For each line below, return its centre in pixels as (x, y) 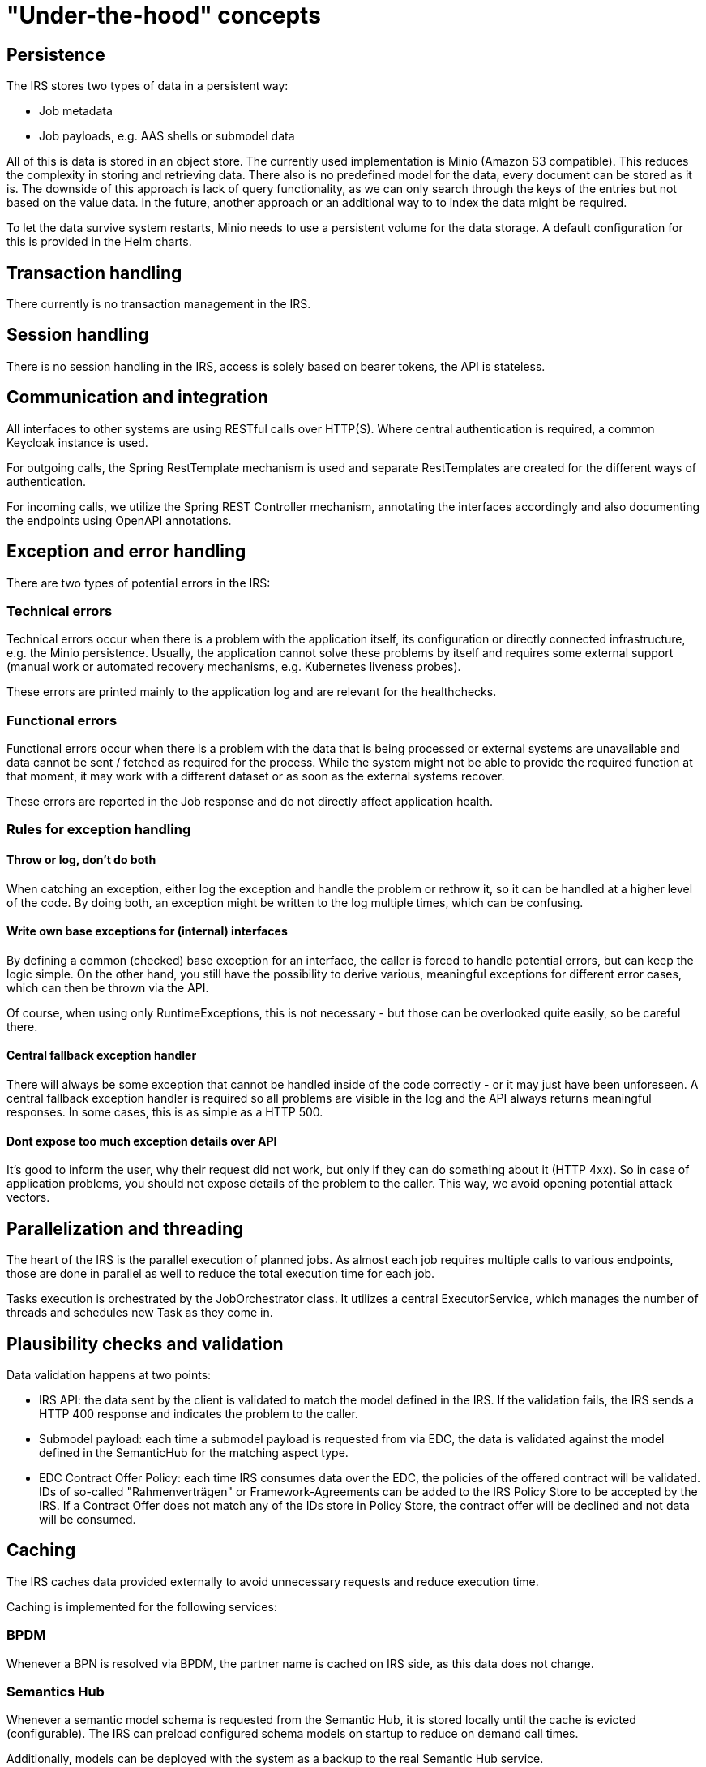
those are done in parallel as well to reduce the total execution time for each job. (221, 1274)
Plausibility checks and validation (145, 1344)
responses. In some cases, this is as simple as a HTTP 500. (165, 1112)
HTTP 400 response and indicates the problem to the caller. (199, 1413)
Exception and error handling (126, 552)
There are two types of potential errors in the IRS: (139, 583)
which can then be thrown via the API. (108, 987)
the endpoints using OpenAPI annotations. (119, 520)
